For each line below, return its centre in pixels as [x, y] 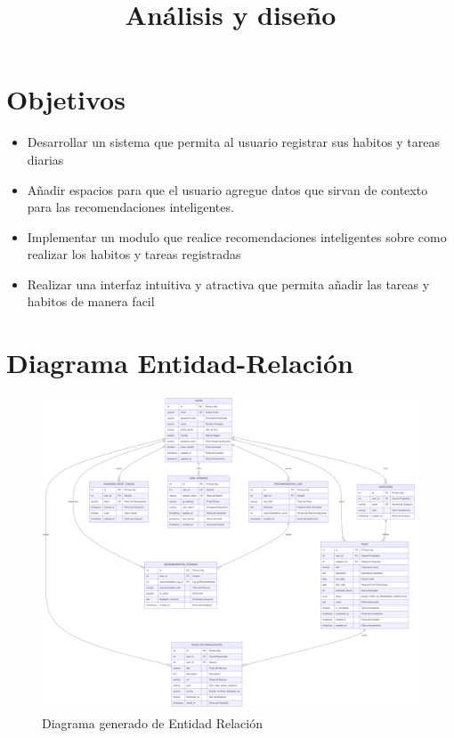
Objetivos [66, 99]
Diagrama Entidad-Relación [180, 363]
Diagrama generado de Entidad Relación [153, 722]
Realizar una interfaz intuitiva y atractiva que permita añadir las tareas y [228, 284]
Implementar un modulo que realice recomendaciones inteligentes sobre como [237, 236]
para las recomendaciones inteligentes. [130, 207]
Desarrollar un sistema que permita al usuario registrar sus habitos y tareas [234, 142]
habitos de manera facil [91, 301]
